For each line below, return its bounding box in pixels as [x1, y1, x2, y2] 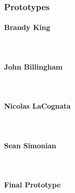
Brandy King [4, 22, 50, 33]
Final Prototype [4, 179, 61, 189]
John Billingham [4, 61, 63, 72]
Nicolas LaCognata [4, 101, 71, 111]
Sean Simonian [4, 140, 56, 150]
